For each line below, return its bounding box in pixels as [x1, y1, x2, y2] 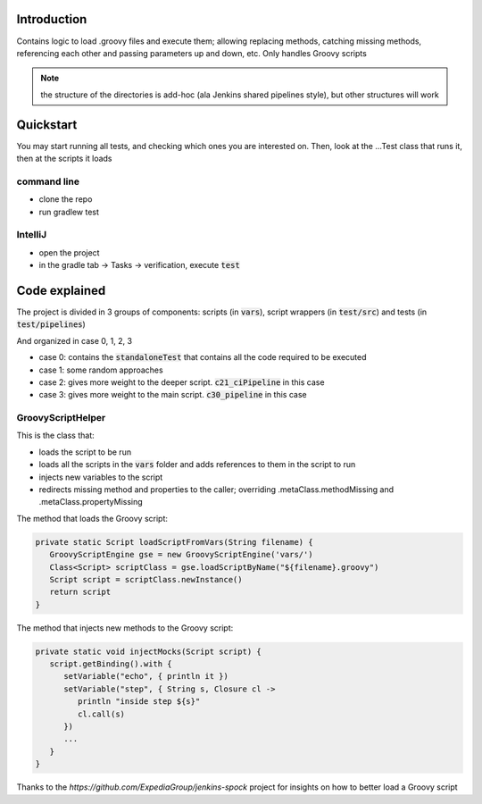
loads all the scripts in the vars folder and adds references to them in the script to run [38, 459, 356, 470]
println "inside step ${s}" [77, 697, 201, 707]
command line [16, 175, 80, 188]
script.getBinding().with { [49, 659, 173, 669]
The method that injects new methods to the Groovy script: [16, 622, 234, 633]
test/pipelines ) [16, 319, 87, 330]
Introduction [16, 12, 87, 27]
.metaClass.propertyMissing [38, 497, 143, 507]
